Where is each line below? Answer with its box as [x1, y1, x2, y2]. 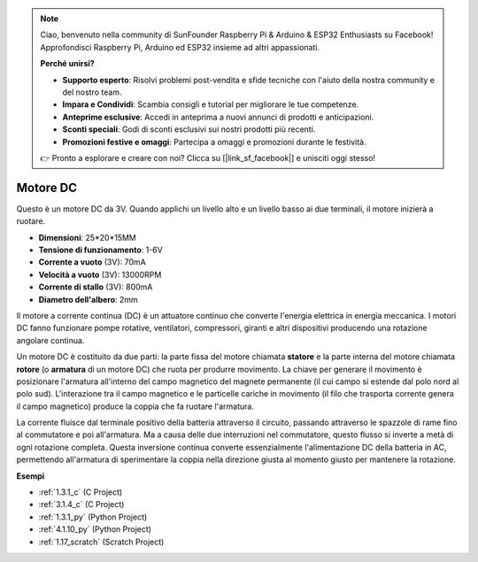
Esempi [16, 470, 45, 481]
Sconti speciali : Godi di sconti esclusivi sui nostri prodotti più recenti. [62, 124, 316, 135]
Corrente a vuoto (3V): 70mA [38, 257, 146, 267]
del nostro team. [62, 87, 122, 97]
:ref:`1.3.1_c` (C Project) [38, 487, 123, 497]
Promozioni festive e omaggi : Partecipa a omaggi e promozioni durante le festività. [62, 136, 366, 147]
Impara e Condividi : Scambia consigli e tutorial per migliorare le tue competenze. [62, 99, 359, 110]
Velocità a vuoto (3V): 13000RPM [38, 269, 162, 280]
